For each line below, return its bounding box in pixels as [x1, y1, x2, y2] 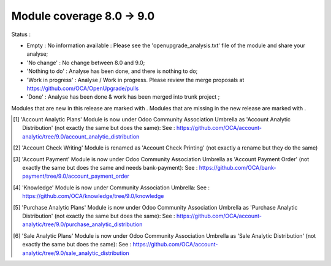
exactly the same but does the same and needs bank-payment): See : [22, 164, 198, 172]
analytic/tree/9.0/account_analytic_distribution [22, 132, 140, 140]
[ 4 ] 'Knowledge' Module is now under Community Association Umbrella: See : [13, 184, 210, 191]
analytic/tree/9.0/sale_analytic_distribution [22, 249, 129, 257]
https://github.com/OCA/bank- [199, 164, 276, 172]
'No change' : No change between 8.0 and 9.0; [26, 59, 145, 66]
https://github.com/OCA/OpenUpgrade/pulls [26, 85, 139, 92]
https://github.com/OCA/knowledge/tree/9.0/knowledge [22, 192, 164, 200]
